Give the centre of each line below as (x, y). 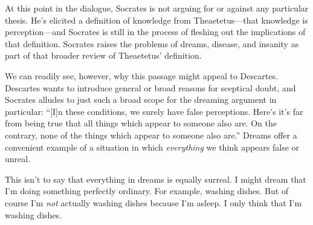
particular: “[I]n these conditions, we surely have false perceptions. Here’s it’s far (154, 111)
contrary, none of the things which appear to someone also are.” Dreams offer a (151, 135)
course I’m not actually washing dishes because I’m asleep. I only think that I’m (153, 202)
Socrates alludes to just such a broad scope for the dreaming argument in (141, 99)
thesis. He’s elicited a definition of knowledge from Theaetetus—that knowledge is (156, 20)
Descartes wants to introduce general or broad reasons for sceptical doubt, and (150, 87)
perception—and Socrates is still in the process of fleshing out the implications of (155, 32)
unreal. (18, 159)
